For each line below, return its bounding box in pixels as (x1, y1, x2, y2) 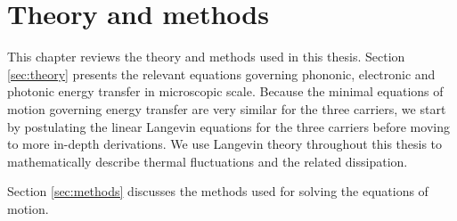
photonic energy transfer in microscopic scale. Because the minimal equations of (7, 82, 444, 101)
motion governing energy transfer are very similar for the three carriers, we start (7, 99, 446, 118)
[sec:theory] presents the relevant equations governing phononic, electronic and (7, 64, 436, 83)
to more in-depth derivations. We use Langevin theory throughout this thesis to (7, 135, 443, 153)
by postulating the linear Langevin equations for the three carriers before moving (7, 117, 450, 135)
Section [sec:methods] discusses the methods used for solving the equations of (7, 182, 428, 201)
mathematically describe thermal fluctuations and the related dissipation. (7, 151, 408, 170)
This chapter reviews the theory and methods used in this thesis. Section (7, 47, 405, 66)
